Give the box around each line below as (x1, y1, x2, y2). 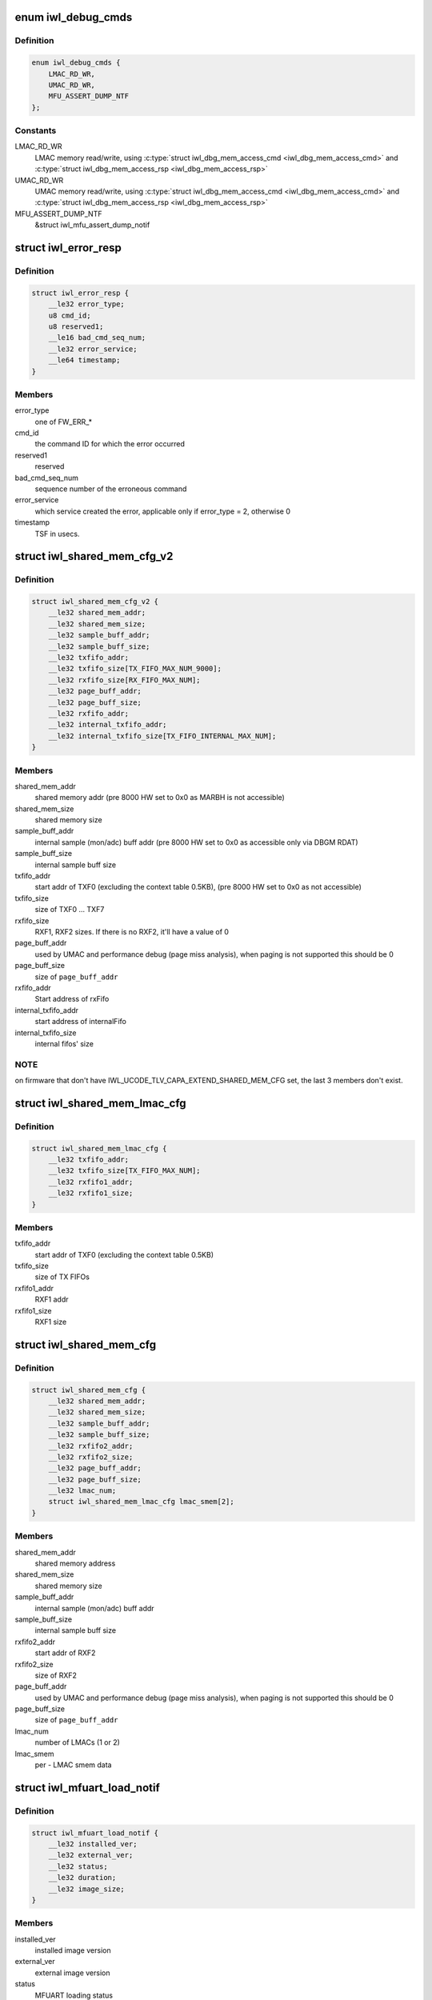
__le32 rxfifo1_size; (48, 1189, 134, 1198)
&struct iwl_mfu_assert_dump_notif (34, 220, 150, 230)
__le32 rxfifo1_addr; (48, 1177, 134, 1186)
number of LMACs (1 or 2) (34, 1738, 120, 1747)
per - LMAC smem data (34, 1760, 112, 1770)
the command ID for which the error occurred (34, 439, 186, 449)
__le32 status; (48, 1862, 108, 1871)
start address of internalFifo (34, 1017, 127, 1026)
